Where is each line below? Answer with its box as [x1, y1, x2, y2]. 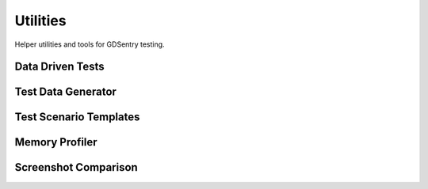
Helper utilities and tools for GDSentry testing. [14, 40, 166, 49]
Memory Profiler [14, 135, 98, 149]
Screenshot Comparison [14, 161, 138, 174]
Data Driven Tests [14, 60, 105, 74]
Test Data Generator [14, 85, 117, 99]
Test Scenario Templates [14, 111, 140, 124]
